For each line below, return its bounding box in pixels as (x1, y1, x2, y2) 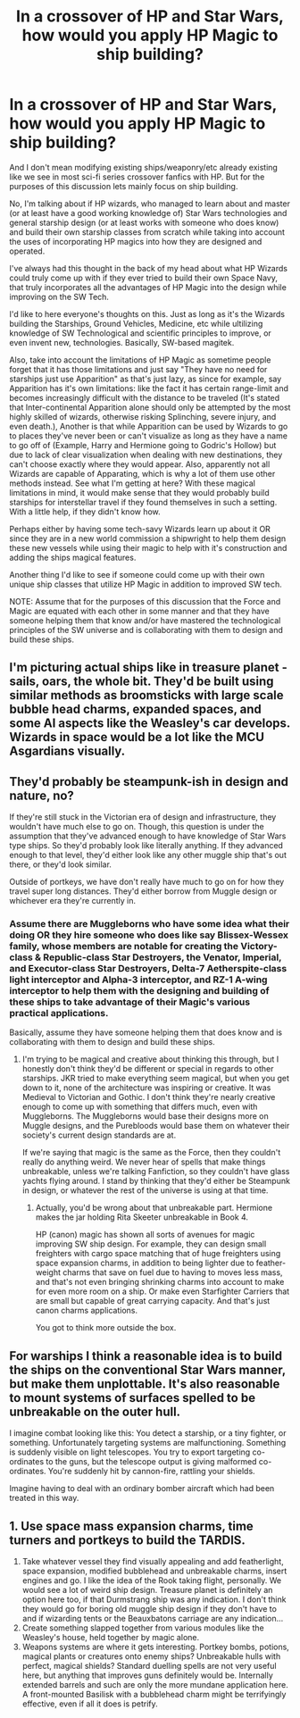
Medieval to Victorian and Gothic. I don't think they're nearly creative (21, 1092, 276, 1103)
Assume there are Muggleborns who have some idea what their (9, 918, 290, 930)
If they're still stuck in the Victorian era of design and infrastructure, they (9, 812, 277, 822)
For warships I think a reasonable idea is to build (9, 1348, 283, 1364)
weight (35, 1267, 61, 1278)
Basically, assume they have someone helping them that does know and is (9, 1027, 283, 1038)
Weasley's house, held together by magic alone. (21, 1632, 199, 1643)
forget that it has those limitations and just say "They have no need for (9, 363, 268, 374)
